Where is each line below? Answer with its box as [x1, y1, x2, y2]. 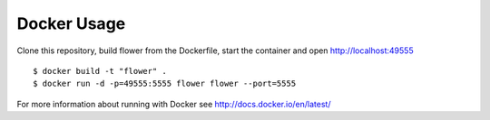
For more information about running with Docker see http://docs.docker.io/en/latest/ [16, 98, 331, 109]
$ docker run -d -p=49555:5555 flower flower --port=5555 [33, 78, 297, 89]
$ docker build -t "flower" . [33, 66, 168, 76]
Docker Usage [16, 14, 126, 33]
